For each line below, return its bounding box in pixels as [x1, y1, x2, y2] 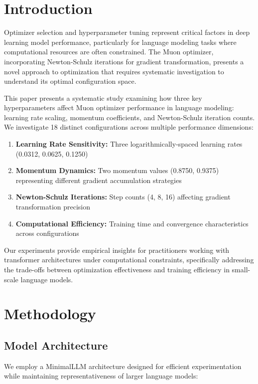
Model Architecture [4, 337, 108, 353]
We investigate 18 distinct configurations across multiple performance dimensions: [4, 122, 254, 132]
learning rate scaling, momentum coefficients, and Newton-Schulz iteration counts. [4, 112, 255, 122]
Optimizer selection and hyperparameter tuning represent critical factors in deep [4, 27, 250, 37]
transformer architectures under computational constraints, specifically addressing [4, 254, 254, 265]
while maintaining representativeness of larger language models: [4, 371, 198, 381]
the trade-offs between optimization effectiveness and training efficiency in [4, 264, 230, 274]
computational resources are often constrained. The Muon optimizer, [4, 46, 214, 57]
